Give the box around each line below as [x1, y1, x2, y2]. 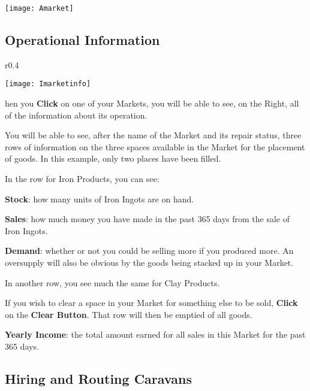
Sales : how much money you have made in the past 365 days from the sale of [5, 213, 290, 225]
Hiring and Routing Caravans [5, 369, 192, 387]
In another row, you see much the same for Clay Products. [5, 276, 220, 289]
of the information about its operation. [5, 108, 148, 121]
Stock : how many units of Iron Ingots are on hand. [5, 192, 194, 205]
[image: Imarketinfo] [5, 80, 91, 89]
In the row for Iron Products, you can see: [5, 172, 159, 185]
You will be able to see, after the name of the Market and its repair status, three [5, 129, 302, 141]
